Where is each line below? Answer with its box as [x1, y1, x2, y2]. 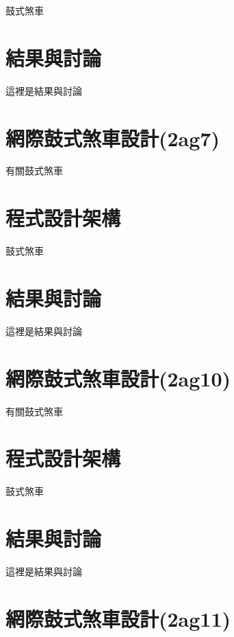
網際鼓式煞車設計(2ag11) [5, 604, 231, 632]
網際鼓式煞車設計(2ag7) [5, 124, 220, 152]
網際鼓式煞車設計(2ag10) [5, 364, 231, 392]
